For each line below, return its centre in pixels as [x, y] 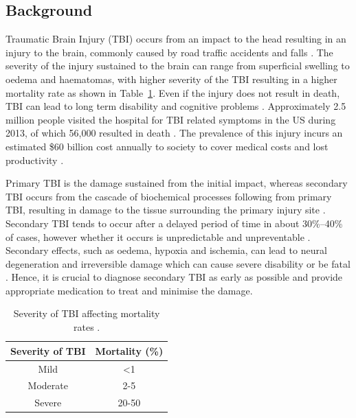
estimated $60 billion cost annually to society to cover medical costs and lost [167, 146]
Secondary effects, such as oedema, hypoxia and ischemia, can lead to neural [166, 250]
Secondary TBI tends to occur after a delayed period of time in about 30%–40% [174, 223]
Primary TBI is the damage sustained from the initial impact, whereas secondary [177, 183]
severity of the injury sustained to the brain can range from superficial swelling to [178, 66]
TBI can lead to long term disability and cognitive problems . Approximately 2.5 [176, 106]
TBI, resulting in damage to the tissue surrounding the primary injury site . [166, 210]
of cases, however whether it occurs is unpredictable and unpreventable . [158, 236]
